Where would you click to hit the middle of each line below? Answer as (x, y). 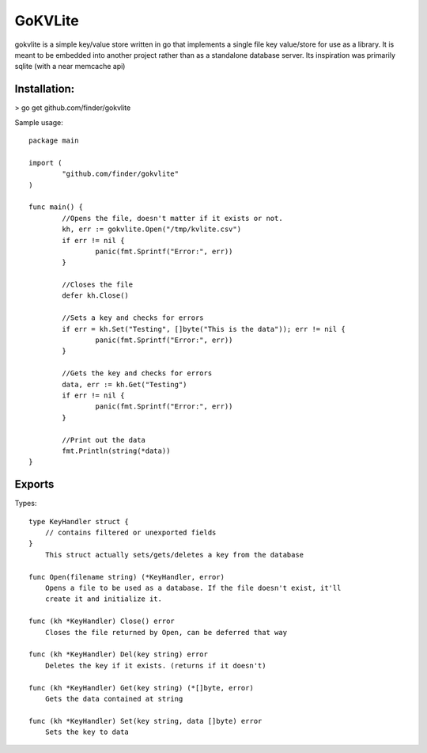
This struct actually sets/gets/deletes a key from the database (174, 555)
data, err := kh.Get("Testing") (125, 384)
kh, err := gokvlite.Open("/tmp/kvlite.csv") (151, 229)
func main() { (56, 207)
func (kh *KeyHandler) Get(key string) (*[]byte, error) (142, 688)
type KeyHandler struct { (79, 521)
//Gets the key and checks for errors (137, 373)
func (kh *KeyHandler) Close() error (102, 621)
